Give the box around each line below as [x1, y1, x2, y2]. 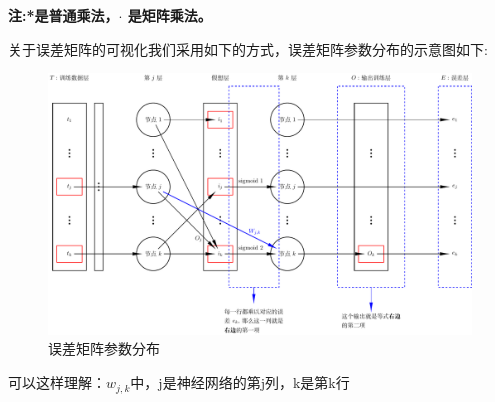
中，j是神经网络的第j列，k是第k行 [130, 372, 350, 393]
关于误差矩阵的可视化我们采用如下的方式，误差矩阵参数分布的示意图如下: [8, 38, 488, 59]
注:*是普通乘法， [8, 5, 119, 25]
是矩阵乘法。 [127, 5, 212, 25]
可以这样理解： [8, 372, 106, 393]
